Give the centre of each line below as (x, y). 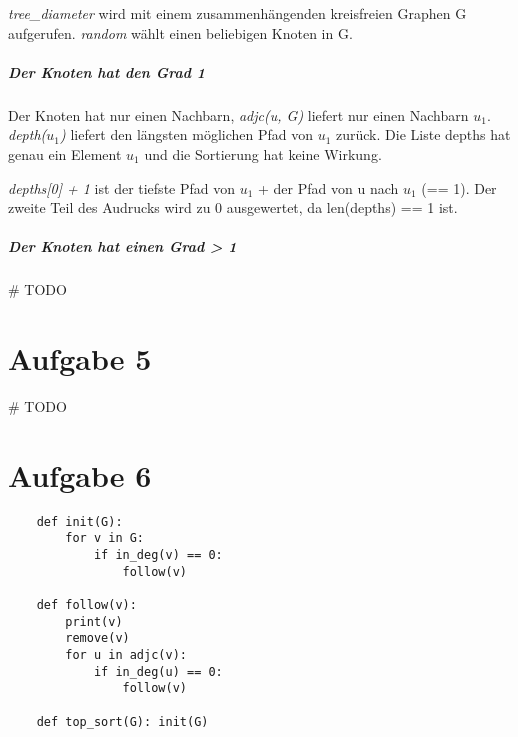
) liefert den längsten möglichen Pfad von (186, 134)
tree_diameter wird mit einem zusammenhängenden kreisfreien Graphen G (237, 13)
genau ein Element (65, 153)
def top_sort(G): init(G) (122, 721)
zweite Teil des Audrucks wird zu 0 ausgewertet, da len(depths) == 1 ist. (233, 207)
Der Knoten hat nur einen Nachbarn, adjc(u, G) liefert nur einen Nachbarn (238, 114)
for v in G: (105, 538)
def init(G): (79, 521)
